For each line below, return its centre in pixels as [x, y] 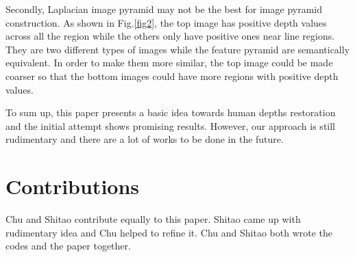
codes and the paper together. [68, 246]
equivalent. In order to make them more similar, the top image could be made [169, 63]
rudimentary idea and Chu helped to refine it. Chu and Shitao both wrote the [169, 232]
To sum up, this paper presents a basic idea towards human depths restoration [171, 112]
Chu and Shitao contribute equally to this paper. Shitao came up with [153, 219]
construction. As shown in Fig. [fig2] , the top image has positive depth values [166, 22]
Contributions [73, 186]
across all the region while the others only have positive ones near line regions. [170, 36]
